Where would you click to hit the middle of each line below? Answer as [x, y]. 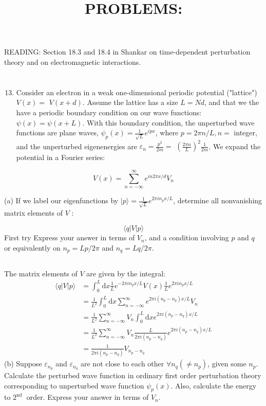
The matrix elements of [41, 273]
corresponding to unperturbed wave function [74, 385]
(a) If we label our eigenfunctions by [61, 200]
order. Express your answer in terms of [88, 397]
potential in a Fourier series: [61, 157]
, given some [227, 364]
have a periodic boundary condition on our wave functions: [109, 112]
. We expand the [235, 146]
